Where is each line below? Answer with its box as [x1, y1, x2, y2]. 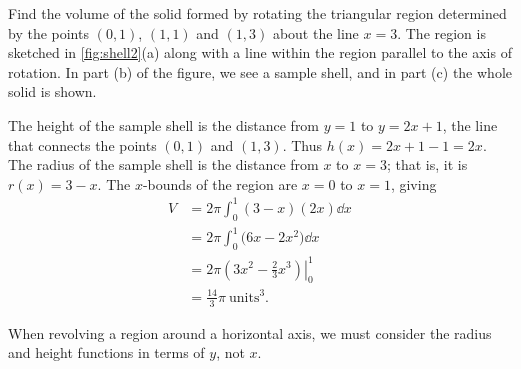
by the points [8, 22, 89, 43]
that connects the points [8, 134, 157, 155]
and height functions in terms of [8, 342, 205, 363]
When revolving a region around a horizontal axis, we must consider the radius [8, 322, 492, 343]
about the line [272, 22, 359, 43]
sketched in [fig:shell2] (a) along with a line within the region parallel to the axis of [8, 42, 512, 63]
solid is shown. [8, 81, 97, 102]
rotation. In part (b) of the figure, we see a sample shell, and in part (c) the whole [8, 61, 512, 82]
